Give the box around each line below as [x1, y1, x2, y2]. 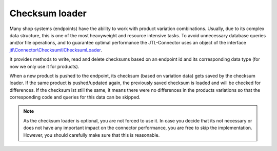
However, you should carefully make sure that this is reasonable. [23, 132, 160, 138]
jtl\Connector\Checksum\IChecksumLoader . [9, 46, 103, 53]
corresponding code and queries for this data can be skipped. [9, 94, 141, 100]
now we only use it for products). [9, 63, 80, 69]
